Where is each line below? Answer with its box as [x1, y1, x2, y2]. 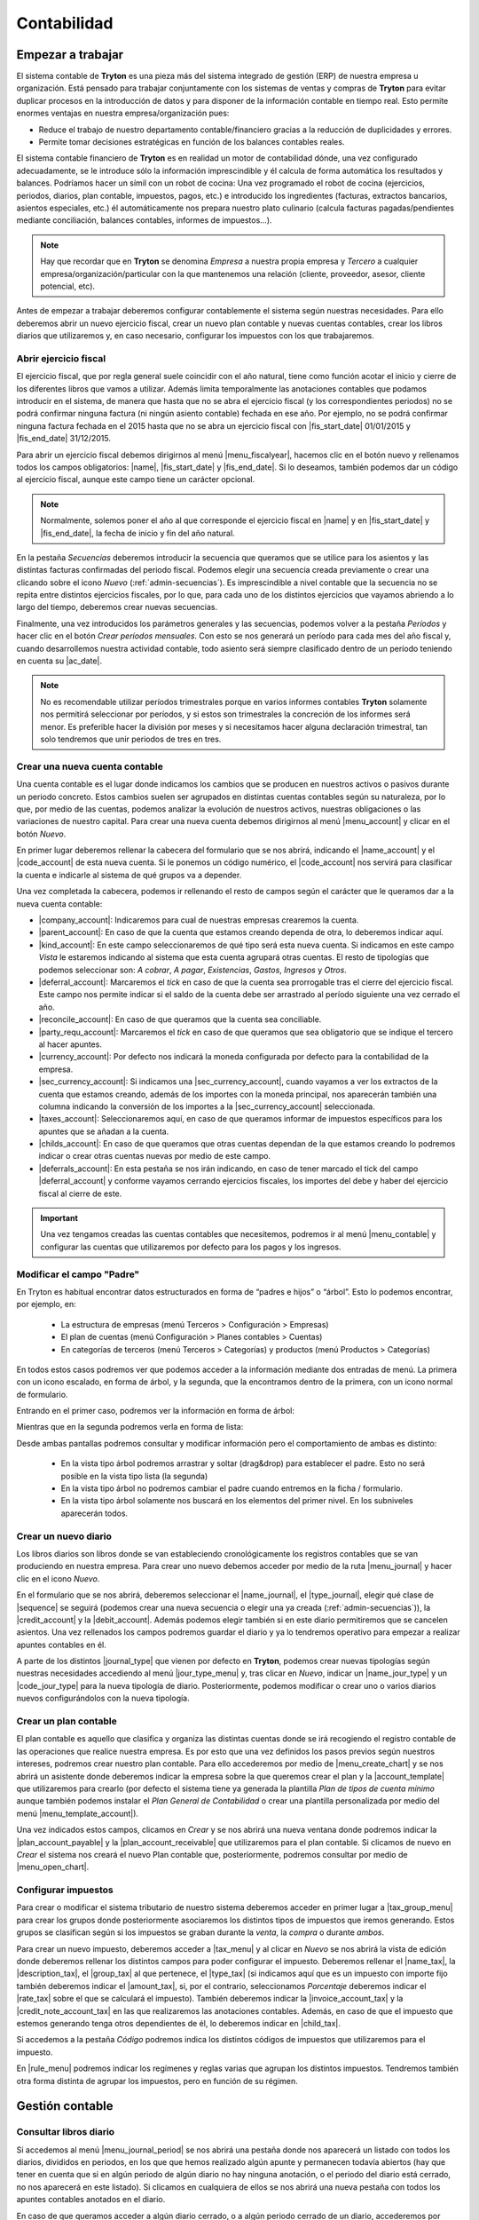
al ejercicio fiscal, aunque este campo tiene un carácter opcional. [16, 474, 255, 485]
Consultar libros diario [16, 2126, 115, 2138]
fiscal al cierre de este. [38, 1188, 122, 1199]
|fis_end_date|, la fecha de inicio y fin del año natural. [40, 527, 235, 538]
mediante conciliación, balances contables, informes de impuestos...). [16, 215, 272, 226]
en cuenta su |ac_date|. [16, 655, 102, 666]
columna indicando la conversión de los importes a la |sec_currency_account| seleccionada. [38, 1101, 376, 1112]
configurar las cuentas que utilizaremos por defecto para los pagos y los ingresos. [40, 1241, 342, 1252]
